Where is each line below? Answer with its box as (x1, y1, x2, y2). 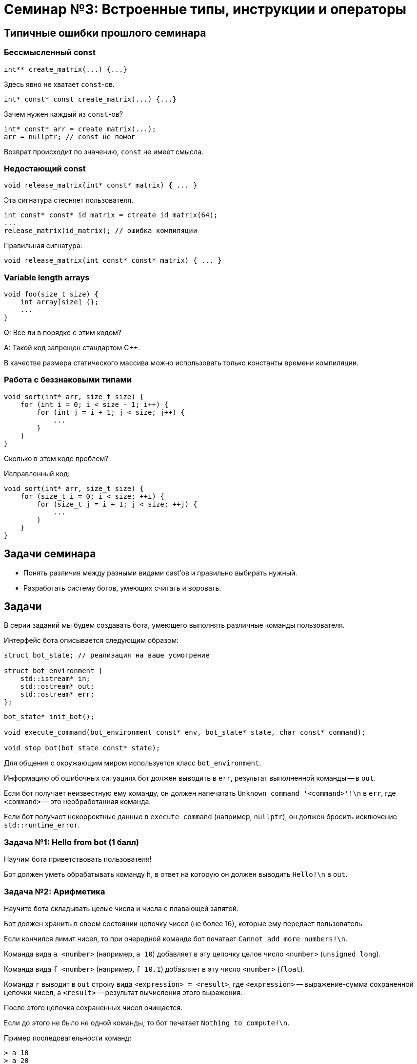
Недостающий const (4, 163, 86, 173)
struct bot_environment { (4, 667, 103, 675)
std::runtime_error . (4, 821, 80, 830)
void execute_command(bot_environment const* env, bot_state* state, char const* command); (4, 728, 366, 737)
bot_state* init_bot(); (4, 713, 95, 721)
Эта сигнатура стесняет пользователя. (4, 196, 134, 205)
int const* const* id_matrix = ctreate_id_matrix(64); (4, 211, 218, 219)
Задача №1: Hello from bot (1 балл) (4, 837, 139, 847)
